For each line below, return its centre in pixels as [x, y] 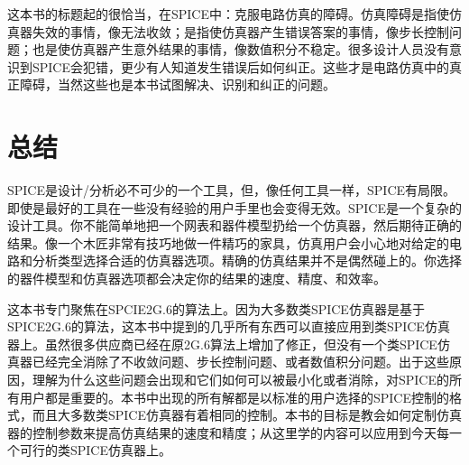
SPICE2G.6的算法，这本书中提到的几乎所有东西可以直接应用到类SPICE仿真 [229, 326]
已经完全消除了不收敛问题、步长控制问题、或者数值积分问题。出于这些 [240, 362]
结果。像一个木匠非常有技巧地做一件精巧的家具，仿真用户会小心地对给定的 [228, 242]
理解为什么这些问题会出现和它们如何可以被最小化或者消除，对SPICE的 [241, 380]
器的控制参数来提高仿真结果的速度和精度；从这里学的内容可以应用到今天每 [228, 432]
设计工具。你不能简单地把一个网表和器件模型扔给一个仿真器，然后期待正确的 [234, 225]
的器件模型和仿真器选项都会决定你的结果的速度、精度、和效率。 [197, 279]
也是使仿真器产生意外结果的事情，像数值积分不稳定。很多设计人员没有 [240, 49]
